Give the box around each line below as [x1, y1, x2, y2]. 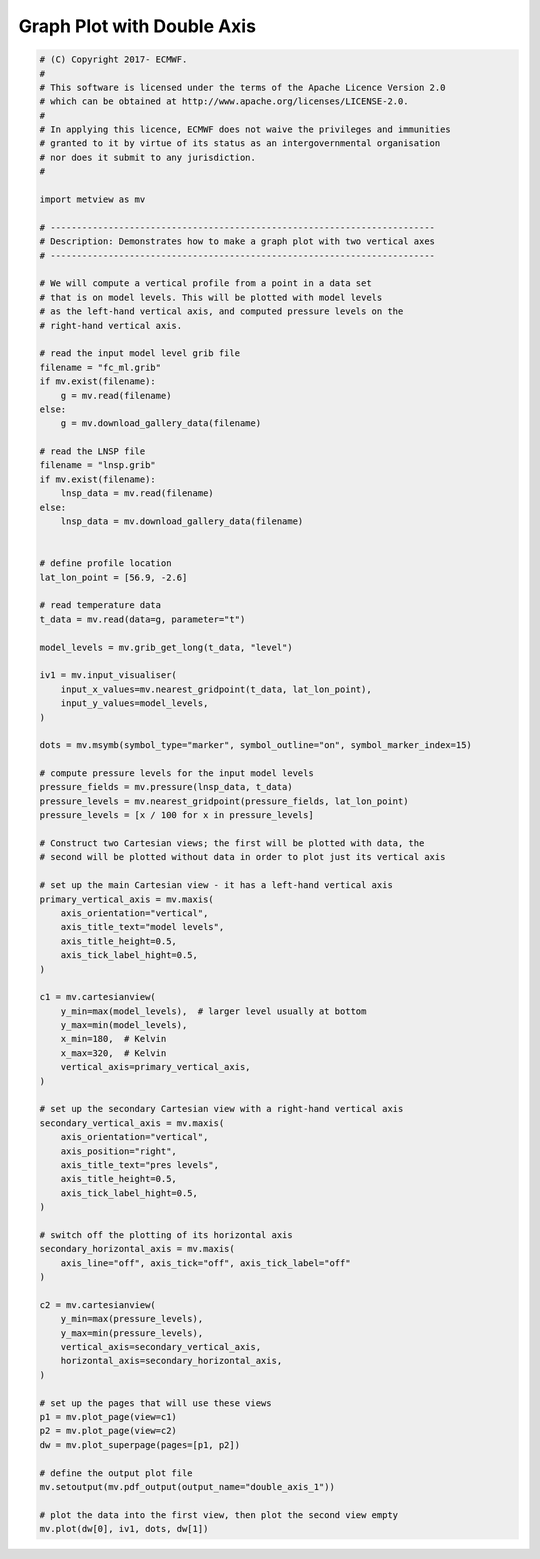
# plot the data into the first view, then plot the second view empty [39, 1509, 399, 1520]
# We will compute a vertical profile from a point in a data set [39, 278, 372, 289]
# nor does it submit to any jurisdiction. [39, 151, 257, 163]
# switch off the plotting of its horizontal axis [39, 1229, 294, 1240]
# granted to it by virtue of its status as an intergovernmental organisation [39, 138, 441, 149]
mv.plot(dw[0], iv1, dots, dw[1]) [39, 1523, 209, 1535]
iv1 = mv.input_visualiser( [39, 670, 177, 681]
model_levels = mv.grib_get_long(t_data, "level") [39, 641, 294, 653]
